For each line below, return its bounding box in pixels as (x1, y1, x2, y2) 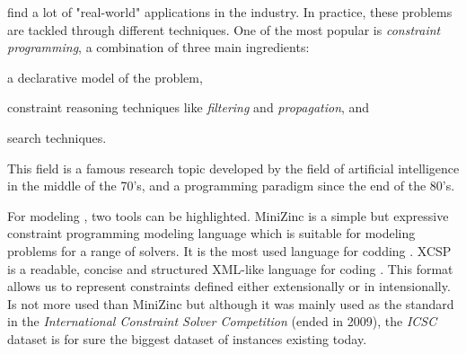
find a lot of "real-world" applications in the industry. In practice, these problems (7, 3, 453, 21)
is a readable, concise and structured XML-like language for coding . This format (7, 259, 453, 278)
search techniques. (7, 128, 107, 146)
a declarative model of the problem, (7, 67, 203, 86)
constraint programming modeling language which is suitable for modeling (7, 224, 416, 243)
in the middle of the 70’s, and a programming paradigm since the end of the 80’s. (7, 176, 455, 195)
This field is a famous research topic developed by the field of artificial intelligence (7, 158, 460, 177)
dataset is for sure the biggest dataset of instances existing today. (7, 329, 367, 348)
